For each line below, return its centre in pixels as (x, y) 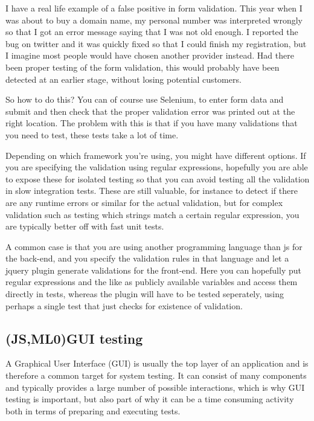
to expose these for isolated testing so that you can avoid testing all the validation (158, 178)
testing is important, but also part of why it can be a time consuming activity (150, 399)
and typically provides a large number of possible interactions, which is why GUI (155, 387)
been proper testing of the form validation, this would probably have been (143, 67)
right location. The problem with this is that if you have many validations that (152, 123)
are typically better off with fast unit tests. (85, 226)
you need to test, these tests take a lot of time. (92, 134)
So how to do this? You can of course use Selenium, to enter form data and (145, 99)
